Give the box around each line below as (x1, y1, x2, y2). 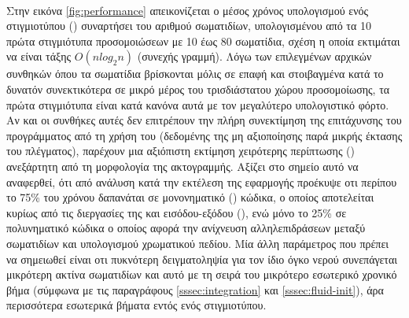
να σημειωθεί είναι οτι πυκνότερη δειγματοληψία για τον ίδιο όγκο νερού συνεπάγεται (6, 250, 398, 267)
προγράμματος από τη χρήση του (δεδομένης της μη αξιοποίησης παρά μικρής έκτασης (6, 127, 403, 143)
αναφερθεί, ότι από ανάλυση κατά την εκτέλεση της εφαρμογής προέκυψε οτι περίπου (6, 173, 397, 190)
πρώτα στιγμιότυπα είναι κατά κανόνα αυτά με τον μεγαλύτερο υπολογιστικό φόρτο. (6, 96, 389, 113)
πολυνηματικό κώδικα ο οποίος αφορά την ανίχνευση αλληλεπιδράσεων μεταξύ (6, 220, 366, 236)
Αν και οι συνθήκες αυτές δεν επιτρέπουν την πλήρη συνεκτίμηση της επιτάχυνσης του (6, 112, 402, 128)
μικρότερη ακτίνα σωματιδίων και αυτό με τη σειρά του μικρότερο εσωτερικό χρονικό (6, 266, 397, 283)
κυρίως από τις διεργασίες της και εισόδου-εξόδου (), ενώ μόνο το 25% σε (6, 204, 347, 220)
